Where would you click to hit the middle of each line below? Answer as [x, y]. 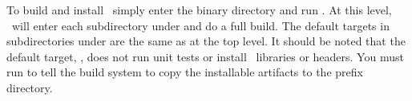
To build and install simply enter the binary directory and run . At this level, [199, 10]
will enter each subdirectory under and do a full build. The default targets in [200, 25]
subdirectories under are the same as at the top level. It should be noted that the [206, 41]
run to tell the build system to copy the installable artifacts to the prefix [185, 72]
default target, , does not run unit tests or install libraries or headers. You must [205, 56]
